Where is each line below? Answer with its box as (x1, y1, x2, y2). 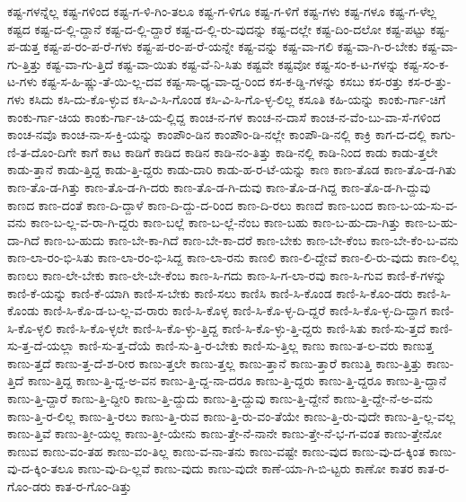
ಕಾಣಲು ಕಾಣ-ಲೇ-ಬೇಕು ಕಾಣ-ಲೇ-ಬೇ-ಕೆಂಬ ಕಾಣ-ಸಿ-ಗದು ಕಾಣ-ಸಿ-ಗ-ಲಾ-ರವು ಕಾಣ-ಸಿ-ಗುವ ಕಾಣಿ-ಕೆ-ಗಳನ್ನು (7, 265, 447, 284)
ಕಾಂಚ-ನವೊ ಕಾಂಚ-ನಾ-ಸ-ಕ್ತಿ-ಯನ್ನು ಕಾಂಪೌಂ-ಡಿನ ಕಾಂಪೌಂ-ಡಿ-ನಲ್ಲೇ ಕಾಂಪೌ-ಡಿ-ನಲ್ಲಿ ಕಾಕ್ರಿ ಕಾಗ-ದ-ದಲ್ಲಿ (7, 125, 426, 144)
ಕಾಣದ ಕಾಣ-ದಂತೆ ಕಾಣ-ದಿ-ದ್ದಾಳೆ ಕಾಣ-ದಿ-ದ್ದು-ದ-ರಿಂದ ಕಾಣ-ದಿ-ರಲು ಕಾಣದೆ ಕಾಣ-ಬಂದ (7, 195, 374, 214)
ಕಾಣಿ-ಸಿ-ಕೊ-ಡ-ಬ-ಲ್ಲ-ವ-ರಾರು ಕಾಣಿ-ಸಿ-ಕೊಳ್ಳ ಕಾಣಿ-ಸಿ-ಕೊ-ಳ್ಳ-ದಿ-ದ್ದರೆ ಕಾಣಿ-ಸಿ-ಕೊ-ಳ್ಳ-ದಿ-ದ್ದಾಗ (43, 301, 427, 320)
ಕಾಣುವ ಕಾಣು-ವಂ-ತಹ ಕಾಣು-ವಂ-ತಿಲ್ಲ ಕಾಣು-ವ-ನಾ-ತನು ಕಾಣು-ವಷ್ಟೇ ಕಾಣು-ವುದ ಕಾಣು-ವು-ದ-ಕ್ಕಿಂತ (7, 441, 426, 460)
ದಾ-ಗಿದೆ (7, 230, 40, 249)
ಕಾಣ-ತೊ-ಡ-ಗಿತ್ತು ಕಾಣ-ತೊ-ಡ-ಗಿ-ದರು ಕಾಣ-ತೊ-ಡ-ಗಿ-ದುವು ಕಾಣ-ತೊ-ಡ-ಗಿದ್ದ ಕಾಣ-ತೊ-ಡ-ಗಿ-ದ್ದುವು (7, 177, 431, 196)
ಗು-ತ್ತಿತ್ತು (7, 54, 42, 73)
